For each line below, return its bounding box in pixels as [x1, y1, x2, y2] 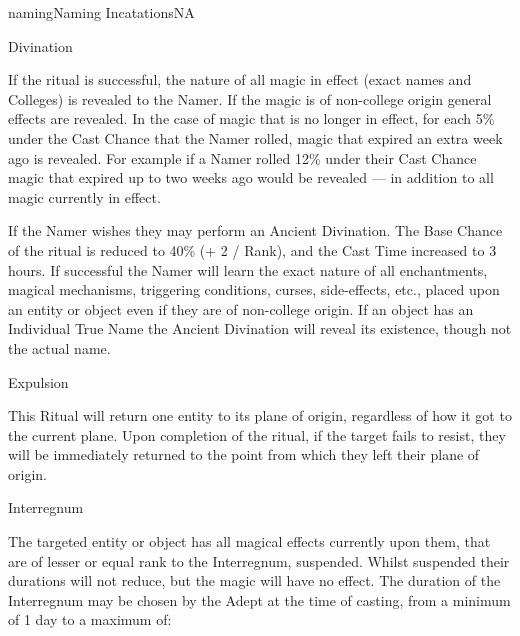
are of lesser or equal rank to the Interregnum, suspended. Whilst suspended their [8, 550, 510, 571]
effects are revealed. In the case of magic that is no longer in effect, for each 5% [8, 108, 495, 129]
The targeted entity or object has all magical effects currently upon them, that [8, 531, 491, 552]
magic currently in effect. [8, 186, 161, 207]
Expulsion [8, 371, 69, 392]
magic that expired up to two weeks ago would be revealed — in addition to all [8, 167, 494, 188]
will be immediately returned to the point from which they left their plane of [8, 444, 480, 465]
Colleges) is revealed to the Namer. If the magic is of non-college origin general [8, 88, 492, 109]
